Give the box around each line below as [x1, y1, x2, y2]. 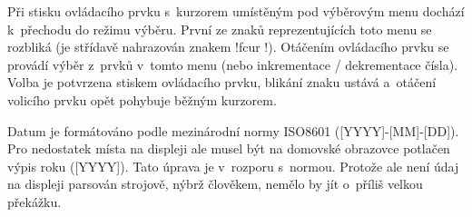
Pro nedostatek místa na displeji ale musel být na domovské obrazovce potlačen [7, 139, 450, 158]
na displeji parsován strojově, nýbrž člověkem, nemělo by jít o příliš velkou [7, 174, 423, 193]
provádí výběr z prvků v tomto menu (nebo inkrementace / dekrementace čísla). [7, 54, 458, 74]
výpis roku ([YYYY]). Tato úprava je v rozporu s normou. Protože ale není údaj [7, 156, 459, 175]
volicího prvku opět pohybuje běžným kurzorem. [7, 90, 277, 109]
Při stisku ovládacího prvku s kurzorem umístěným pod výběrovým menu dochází [7, 2, 465, 20]
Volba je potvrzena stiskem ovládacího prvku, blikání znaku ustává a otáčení [7, 73, 437, 92]
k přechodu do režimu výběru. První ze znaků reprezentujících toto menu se [7, 19, 432, 38]
